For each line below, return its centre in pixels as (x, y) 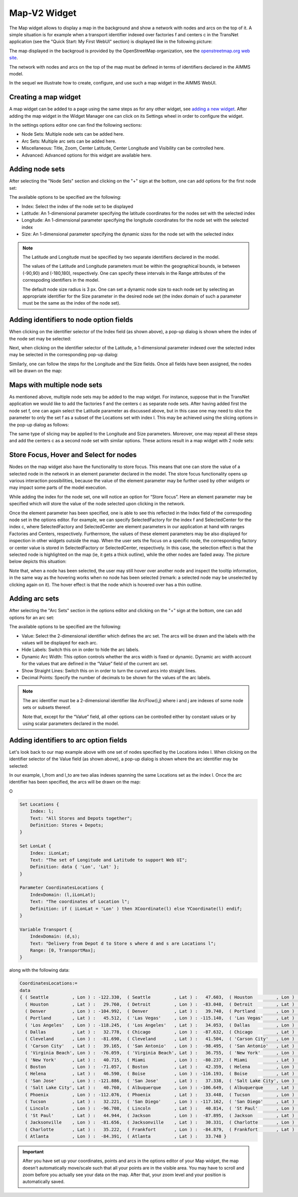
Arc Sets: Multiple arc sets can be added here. (69, 141)
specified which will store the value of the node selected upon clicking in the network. (97, 504)
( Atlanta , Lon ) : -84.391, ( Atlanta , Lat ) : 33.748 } (126, 1136)
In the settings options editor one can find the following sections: (75, 125)
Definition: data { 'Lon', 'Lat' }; (74, 867)
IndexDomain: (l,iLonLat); (63, 895)
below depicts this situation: (38, 561)
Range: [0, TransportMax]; (63, 950)
